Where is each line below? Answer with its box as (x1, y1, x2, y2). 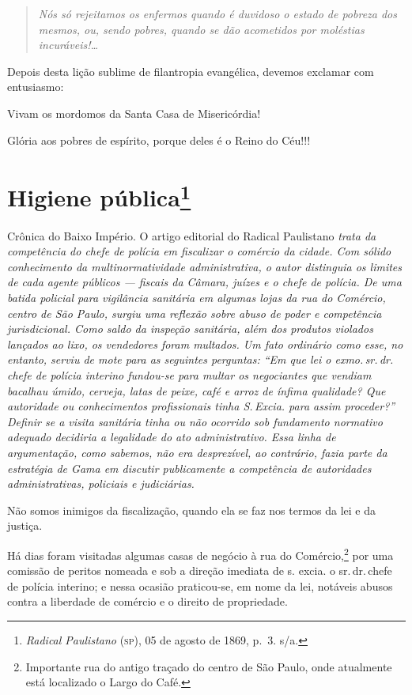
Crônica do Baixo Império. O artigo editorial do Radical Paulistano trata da (7, 227, 376, 244)
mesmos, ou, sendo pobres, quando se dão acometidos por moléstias (38, 21, 365, 37)
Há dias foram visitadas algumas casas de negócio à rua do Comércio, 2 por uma (7, 544, 394, 563)
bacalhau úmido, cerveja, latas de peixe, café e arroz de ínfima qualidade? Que (7, 382, 386, 398)
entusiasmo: (7, 78, 64, 95)
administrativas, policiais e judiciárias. (7, 475, 195, 492)
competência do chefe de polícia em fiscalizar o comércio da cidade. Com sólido (7, 243, 391, 259)
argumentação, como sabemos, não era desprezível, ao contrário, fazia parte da (7, 444, 387, 460)
